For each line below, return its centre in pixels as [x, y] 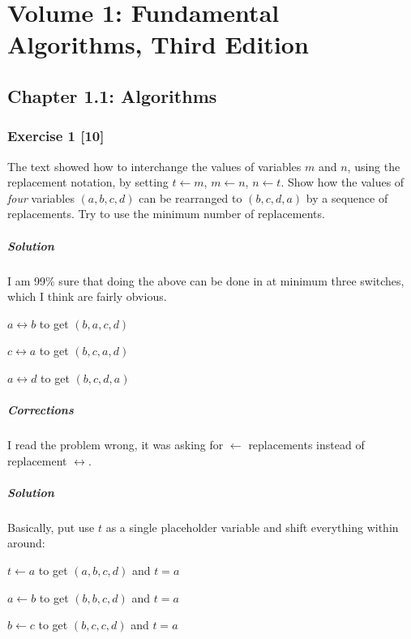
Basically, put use [51, 527]
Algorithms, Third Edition [158, 44]
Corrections [41, 410]
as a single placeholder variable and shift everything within [252, 527]
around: [26, 543]
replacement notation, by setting [88, 182]
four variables [41, 197]
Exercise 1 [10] [56, 136]
